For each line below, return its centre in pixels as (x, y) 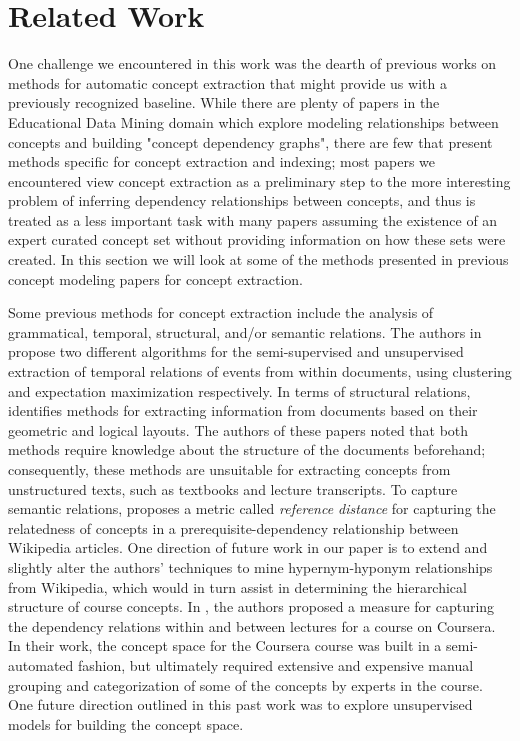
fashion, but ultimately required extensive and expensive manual (275, 664)
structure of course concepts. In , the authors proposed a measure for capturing (251, 606)
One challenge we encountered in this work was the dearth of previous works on (252, 63)
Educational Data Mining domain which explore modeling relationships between (253, 121)
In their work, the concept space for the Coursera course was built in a (225, 645)
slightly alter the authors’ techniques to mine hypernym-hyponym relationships (250, 566)
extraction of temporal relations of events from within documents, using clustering (260, 371)
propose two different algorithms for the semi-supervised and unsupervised (236, 351)
